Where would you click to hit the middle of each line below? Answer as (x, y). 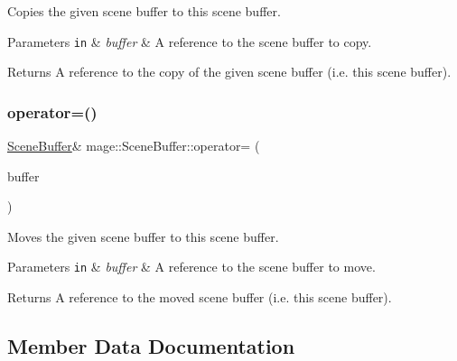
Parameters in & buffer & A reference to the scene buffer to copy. (190, 41)
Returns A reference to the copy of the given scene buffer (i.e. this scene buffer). (229, 72)
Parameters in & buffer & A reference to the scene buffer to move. (191, 267)
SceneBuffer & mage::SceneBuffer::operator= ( (134, 146)
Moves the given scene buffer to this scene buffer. (143, 236)
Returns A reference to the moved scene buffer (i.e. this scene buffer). (200, 297)
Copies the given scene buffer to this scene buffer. (144, 11)
